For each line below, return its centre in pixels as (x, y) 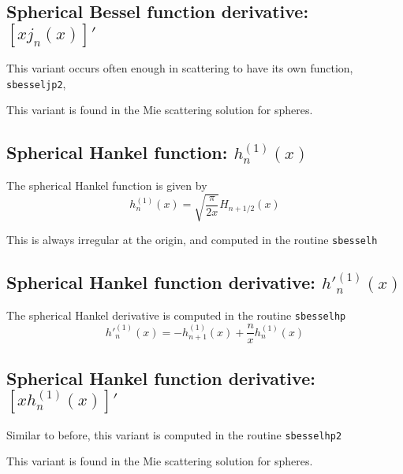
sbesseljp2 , (36, 83)
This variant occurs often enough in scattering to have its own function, (180, 68)
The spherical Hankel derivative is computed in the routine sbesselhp (176, 315)
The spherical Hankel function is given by (107, 185)
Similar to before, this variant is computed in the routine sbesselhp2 (174, 434)
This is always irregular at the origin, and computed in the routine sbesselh (192, 240)
